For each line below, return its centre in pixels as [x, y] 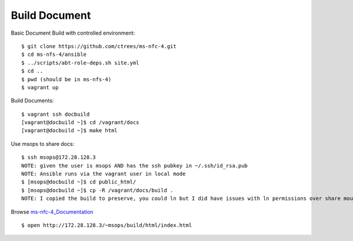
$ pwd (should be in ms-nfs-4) [66, 79]
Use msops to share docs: [43, 143]
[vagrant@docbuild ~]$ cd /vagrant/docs [80, 123]
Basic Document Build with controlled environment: [73, 33]
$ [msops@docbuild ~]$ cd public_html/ [79, 182]
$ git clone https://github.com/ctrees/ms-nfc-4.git [99, 46]
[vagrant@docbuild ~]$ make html [69, 130]
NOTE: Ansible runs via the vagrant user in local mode [104, 174]
